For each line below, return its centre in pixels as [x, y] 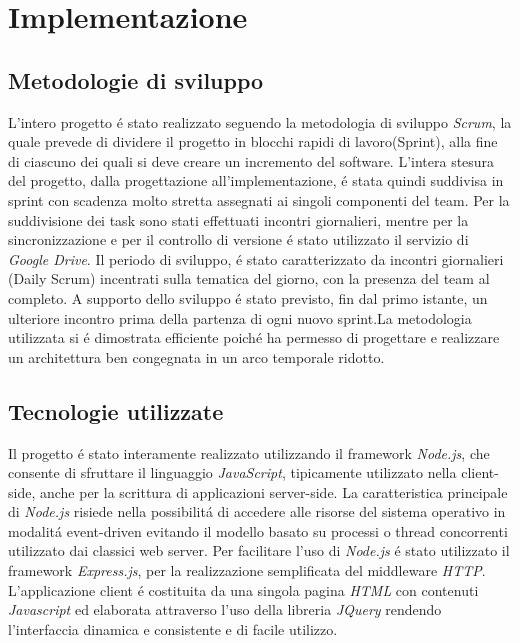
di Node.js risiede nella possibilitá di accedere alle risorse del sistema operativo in [257, 511]
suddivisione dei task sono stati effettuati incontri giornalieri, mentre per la [238, 219]
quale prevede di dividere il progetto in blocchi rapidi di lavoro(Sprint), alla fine [253, 141]
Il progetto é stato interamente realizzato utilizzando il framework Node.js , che [249, 452]
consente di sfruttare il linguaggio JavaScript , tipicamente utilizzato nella [232, 472]
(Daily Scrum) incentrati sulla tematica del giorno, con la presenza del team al [249, 278]
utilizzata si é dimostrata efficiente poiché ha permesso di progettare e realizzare [254, 337]
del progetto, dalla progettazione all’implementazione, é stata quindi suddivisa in [256, 180]
